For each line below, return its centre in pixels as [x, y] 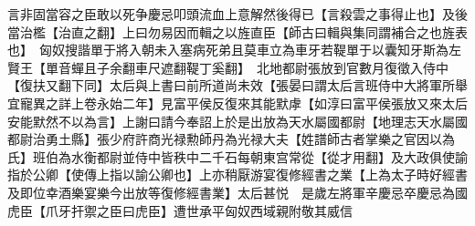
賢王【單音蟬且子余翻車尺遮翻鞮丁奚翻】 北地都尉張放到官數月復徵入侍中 [228, 67]
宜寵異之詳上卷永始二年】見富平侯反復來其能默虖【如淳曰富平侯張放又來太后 [237, 103]
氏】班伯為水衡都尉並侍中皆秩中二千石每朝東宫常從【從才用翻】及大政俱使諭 [237, 156]
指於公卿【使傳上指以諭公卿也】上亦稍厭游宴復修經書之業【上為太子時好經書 [237, 175]
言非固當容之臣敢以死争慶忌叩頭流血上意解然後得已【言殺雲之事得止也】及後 [237, 14]
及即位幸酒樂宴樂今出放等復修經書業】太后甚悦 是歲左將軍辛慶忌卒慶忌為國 [237, 192]
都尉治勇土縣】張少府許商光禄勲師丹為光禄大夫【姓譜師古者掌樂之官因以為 [231, 139]
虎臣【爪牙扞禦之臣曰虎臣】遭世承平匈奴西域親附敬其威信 [180, 210]
